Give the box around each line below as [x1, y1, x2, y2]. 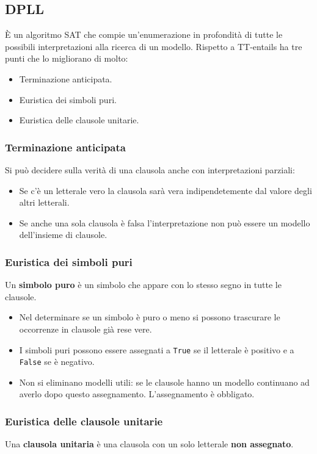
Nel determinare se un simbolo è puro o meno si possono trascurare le [19, 311, 280, 323]
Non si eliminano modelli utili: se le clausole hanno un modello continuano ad [19, 375, 310, 388]
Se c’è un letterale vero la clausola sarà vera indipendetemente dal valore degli [19, 184, 312, 196]
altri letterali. [19, 196, 70, 209]
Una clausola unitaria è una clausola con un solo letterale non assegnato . [5, 438, 294, 450]
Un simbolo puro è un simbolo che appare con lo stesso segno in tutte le [5, 278, 282, 291]
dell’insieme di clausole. [19, 228, 107, 241]
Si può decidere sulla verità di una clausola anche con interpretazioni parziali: [5, 163, 295, 176]
